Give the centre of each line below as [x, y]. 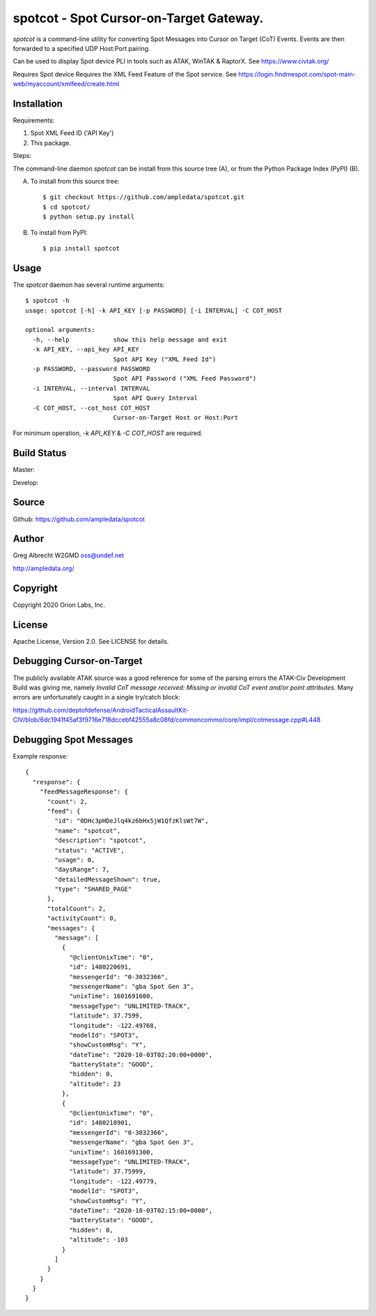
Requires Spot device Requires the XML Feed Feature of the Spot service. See [125, 74]
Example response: [40, 756]
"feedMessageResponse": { [84, 792]
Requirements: [34, 120]
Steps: [22, 156]
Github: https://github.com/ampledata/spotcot [79, 519]
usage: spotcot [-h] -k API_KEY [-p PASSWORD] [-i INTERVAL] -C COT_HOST [154, 310]
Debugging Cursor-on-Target [78, 661]
